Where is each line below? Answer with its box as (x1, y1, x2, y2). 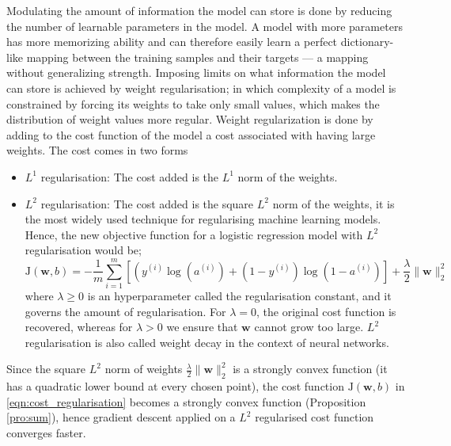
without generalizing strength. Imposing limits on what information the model (6, 64, 386, 81)
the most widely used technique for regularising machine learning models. (25, 211, 381, 227)
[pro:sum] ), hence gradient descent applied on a (6, 409, 236, 425)
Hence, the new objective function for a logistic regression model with (25, 226, 363, 242)
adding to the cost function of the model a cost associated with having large (6, 126, 376, 143)
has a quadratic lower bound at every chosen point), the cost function (6, 378, 344, 395)
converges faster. (6, 424, 86, 440)
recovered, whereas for (25, 318, 133, 335)
